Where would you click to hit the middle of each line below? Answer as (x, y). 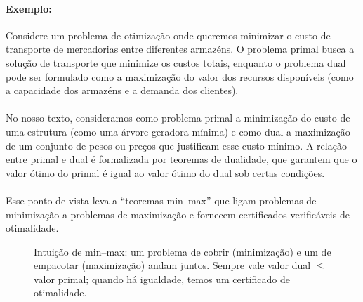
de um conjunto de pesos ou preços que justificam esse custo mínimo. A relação (176, 145)
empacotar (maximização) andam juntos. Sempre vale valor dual (172, 265)
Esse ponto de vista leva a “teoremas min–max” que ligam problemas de (161, 200)
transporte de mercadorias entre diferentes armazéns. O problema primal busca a (180, 49)
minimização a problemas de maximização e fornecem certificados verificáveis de (178, 214)
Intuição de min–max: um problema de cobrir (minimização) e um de (183, 251)
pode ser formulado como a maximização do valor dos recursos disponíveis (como (180, 76)
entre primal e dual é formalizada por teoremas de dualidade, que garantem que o (181, 159)
